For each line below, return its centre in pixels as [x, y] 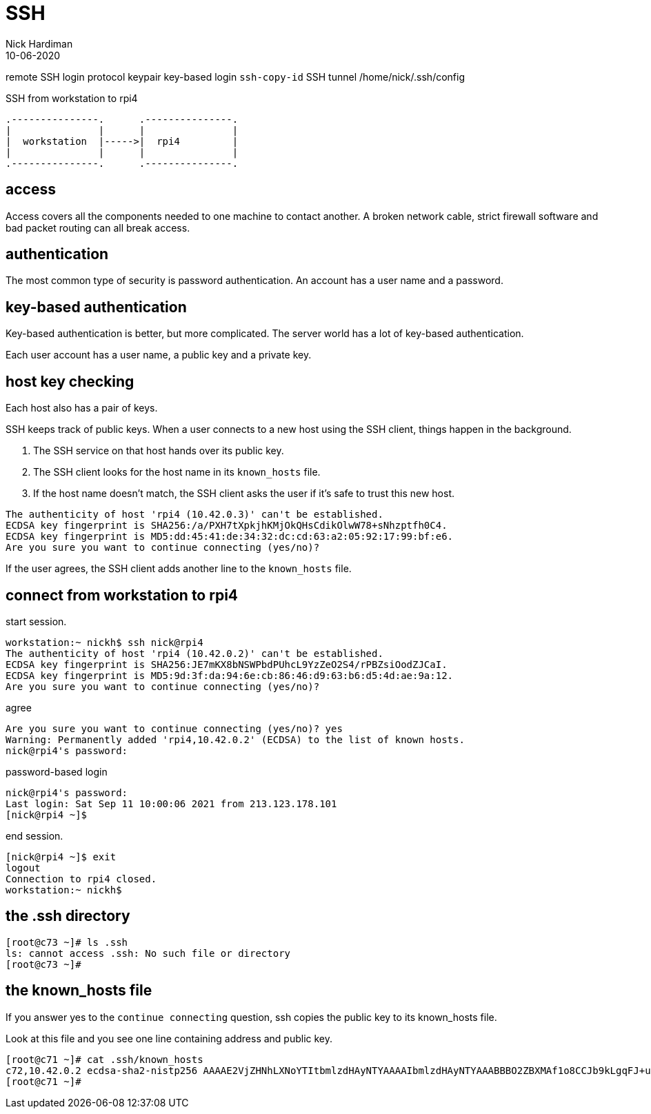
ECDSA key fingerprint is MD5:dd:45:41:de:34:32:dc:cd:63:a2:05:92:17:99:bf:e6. [230, 537]
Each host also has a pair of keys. [82, 408]
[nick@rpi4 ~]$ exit [61, 857]
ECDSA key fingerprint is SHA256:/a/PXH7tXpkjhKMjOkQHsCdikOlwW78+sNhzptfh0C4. [227, 526]
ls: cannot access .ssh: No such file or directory [148, 953]
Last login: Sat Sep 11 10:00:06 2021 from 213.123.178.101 [171, 803]
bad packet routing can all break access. [98, 227]
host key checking [70, 381]
